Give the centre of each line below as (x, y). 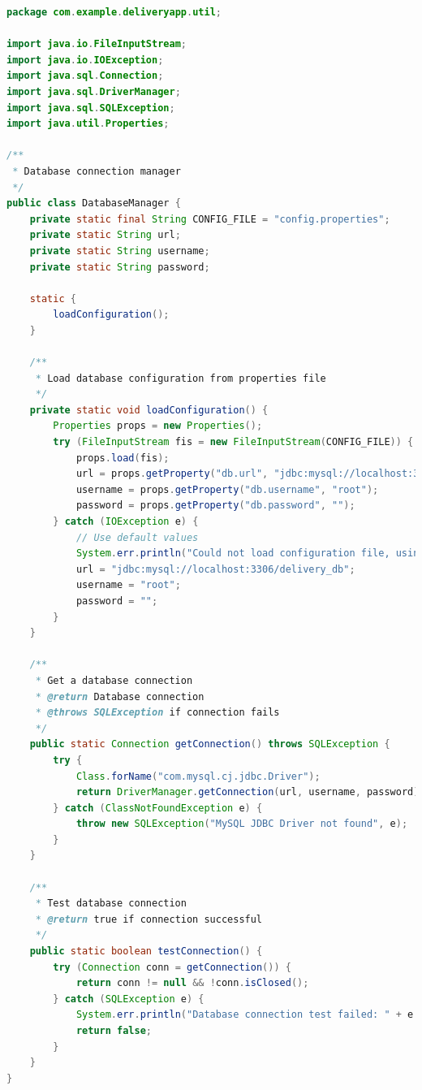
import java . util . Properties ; (88, 124)
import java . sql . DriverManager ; (94, 91)
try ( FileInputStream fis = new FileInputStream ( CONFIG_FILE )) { (233, 442)
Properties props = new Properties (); (158, 426)
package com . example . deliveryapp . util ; (114, 12)
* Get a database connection (114, 680)
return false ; (114, 1031)
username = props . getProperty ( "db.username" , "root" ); (227, 489)
